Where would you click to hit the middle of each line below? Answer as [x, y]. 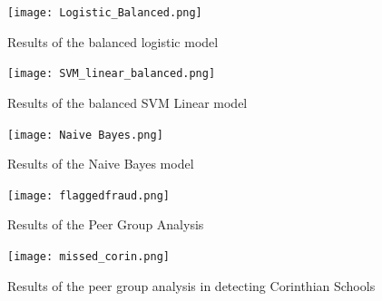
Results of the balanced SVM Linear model [127, 102]
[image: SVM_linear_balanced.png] [112, 74]
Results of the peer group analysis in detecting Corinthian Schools [191, 285]
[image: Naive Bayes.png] [85, 135]
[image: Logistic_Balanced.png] [105, 13]
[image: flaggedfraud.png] [88, 195]
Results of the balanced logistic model [113, 41]
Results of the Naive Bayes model [101, 164]
